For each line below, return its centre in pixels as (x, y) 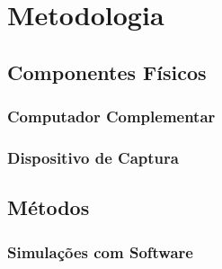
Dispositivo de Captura (93, 157)
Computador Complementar (111, 117)
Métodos (49, 207)
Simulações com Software (100, 251)
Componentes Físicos (107, 72)
